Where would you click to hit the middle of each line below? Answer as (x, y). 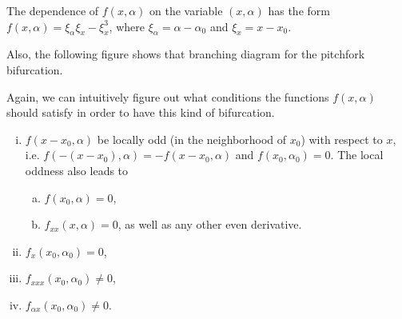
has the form (299, 10)
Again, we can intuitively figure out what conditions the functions (168, 96)
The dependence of (53, 10)
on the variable (186, 10)
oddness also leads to (77, 170)
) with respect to (342, 139)
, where (127, 26)
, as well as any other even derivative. (210, 224)
